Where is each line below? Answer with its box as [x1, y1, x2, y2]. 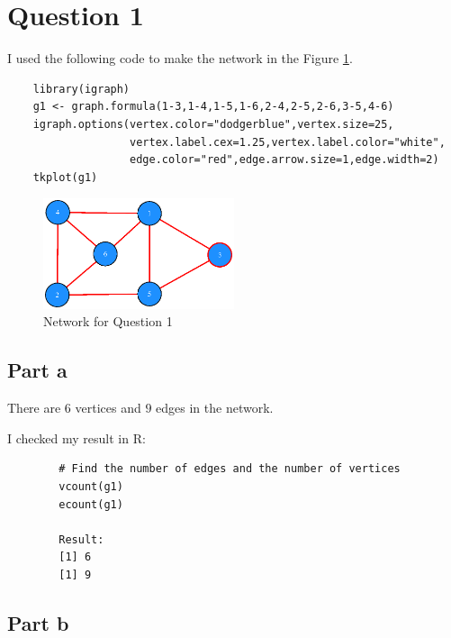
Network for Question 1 [43, 312, 173, 331]
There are [7, 398, 61, 417]
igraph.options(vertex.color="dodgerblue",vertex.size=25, [32, 117, 394, 131]
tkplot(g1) [32, 170, 98, 184]
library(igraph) [32, 82, 131, 96]
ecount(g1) [59, 497, 123, 511]
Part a [7, 356, 68, 384]
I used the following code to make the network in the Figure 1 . [7, 49, 353, 68]
